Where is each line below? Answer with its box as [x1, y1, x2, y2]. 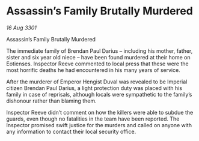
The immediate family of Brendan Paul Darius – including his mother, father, [6, 47, 193, 55]
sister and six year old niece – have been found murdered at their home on [6, 53, 191, 61]
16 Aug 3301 [6, 24, 37, 31]
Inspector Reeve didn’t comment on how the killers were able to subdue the [6, 109, 194, 116]
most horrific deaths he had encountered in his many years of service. [6, 66, 180, 73]
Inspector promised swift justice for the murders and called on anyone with [6, 121, 192, 128]
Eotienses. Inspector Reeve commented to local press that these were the [6, 60, 189, 67]
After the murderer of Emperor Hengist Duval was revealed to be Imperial [6, 78, 188, 85]
